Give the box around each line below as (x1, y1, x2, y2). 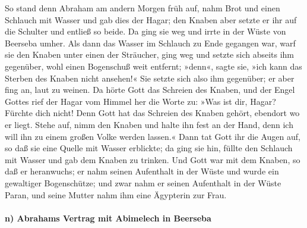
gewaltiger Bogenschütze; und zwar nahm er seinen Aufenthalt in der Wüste (5, 176, 281, 189)
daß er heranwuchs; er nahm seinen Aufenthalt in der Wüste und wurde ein (5, 165, 279, 177)
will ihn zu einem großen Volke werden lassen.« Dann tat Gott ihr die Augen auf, (5, 130, 300, 142)
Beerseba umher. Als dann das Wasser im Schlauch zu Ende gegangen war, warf (5, 36, 296, 49)
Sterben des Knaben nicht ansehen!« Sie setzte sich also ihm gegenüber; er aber (5, 71, 295, 84)
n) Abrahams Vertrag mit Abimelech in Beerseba (5, 211, 211, 224)
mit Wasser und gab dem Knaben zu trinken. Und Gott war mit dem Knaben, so (5, 153, 300, 165)
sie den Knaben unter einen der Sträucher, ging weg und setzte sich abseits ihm (5, 48, 295, 61)
